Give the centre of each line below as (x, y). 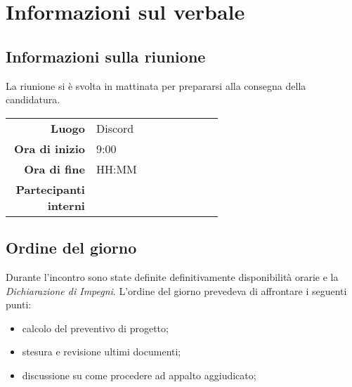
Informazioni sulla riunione (106, 56)
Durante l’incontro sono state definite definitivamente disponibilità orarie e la (172, 276)
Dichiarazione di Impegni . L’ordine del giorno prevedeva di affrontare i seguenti (176, 290)
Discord (115, 128)
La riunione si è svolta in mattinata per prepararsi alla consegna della (156, 85)
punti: (19, 304)
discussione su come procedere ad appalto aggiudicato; (139, 375)
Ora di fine (54, 169)
